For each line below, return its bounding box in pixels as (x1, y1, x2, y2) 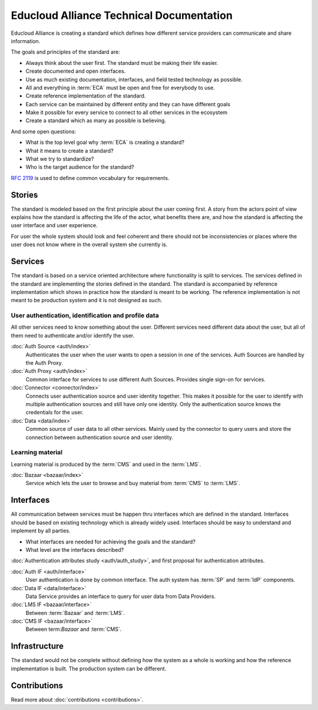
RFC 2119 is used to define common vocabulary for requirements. (11, 174, 170, 181)
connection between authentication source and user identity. (25, 434, 174, 441)
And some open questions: (11, 127, 77, 135)
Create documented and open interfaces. (25, 68, 126, 75)
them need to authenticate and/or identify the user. (11, 332, 135, 339)
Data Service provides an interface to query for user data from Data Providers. (25, 593, 216, 600)
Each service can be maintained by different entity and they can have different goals (25, 100, 231, 107)
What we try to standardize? (25, 155, 94, 162)
